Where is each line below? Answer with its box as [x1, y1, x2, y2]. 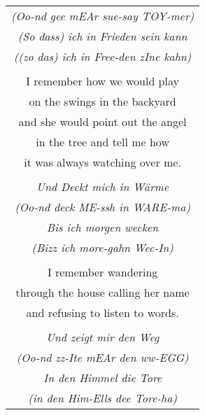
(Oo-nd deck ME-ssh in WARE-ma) [15, 199, 190, 215]
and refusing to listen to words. [26, 304, 179, 321]
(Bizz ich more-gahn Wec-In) [31, 239, 174, 255]
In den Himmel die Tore [43, 370, 162, 386]
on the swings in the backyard [29, 93, 176, 109]
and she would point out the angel [18, 113, 187, 129]
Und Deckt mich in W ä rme [36, 178, 169, 195]
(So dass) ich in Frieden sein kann [17, 28, 188, 44]
